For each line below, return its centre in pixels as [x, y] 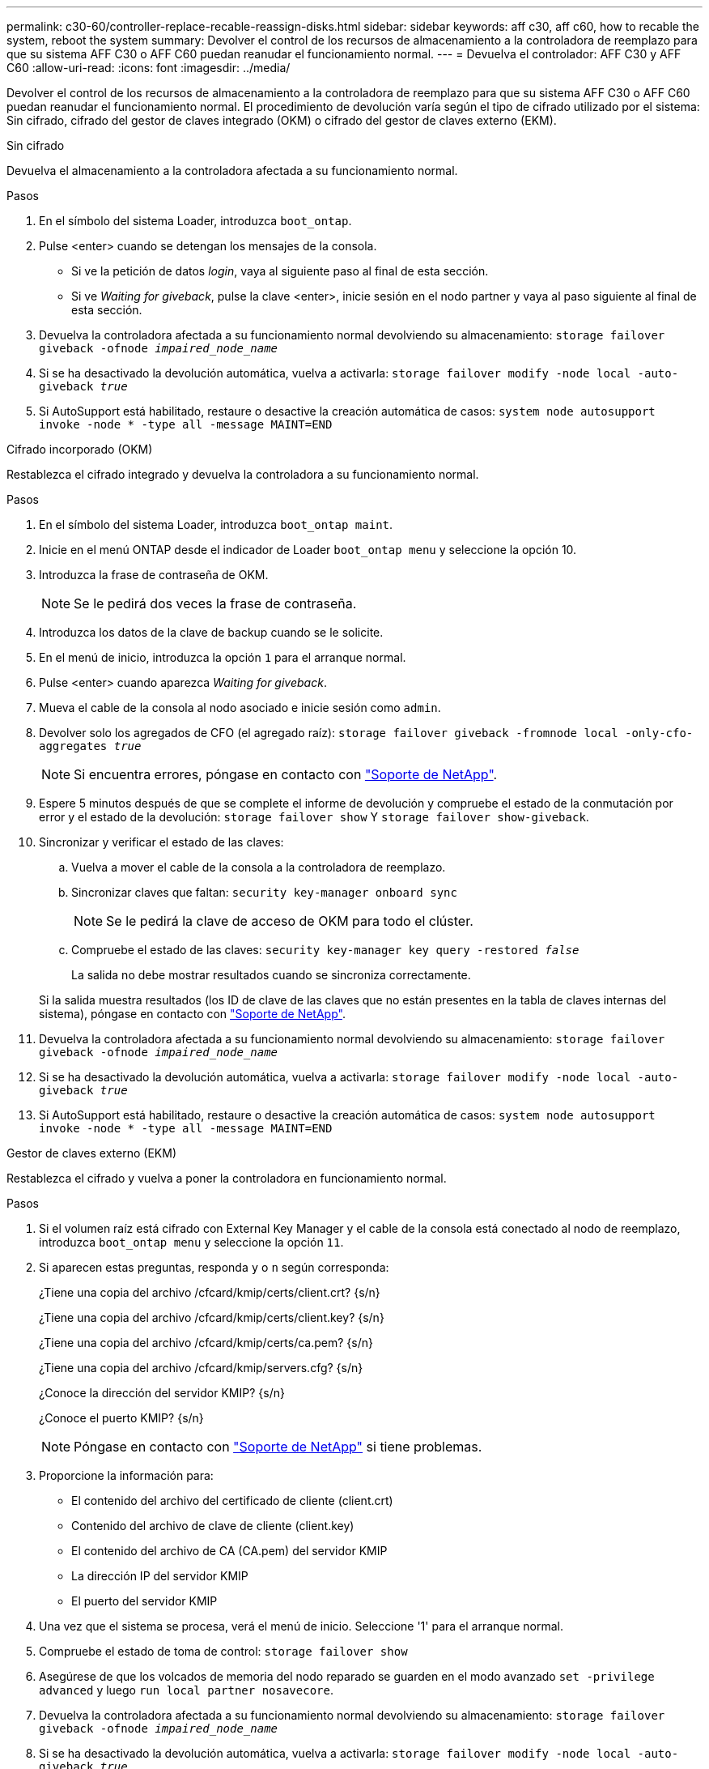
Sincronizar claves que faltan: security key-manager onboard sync [264, 892]
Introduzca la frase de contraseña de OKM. [154, 575]
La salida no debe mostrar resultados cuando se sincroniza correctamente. [271, 975]
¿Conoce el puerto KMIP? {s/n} [121, 1418]
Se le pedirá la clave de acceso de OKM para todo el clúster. [290, 921]
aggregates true [90, 746]
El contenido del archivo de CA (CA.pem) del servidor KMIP [229, 1551]
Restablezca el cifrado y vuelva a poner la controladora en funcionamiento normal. [227, 1178]
